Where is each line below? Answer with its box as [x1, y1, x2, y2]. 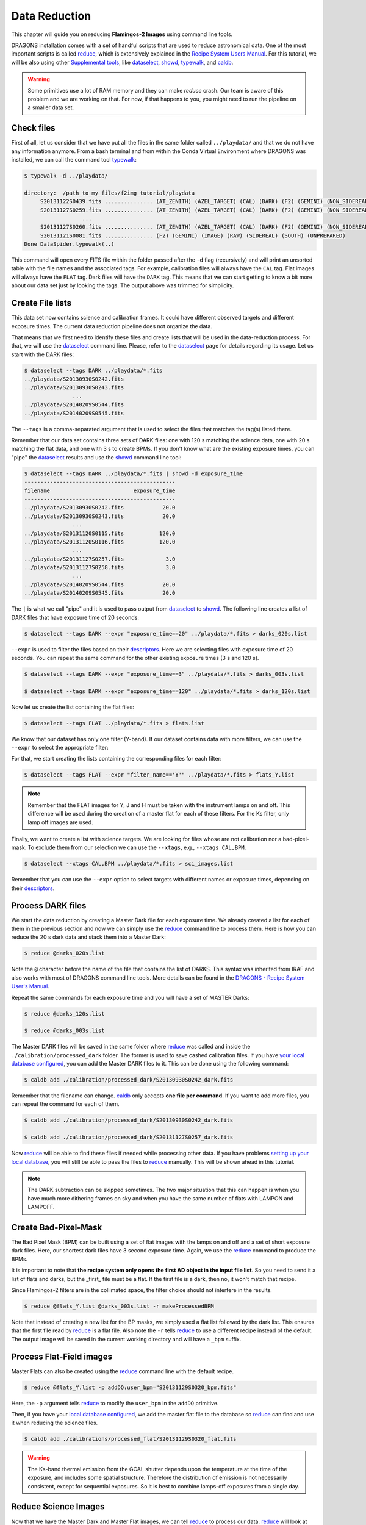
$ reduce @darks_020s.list [24, 950, 105, 957]
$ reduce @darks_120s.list [24, 1010, 105, 1017]
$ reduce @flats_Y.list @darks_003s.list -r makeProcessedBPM [24, 1303, 214, 1310]
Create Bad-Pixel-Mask [11, 1222, 102, 1232]
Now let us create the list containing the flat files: [11, 703, 134, 711]
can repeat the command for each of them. [11, 1100, 120, 1108]
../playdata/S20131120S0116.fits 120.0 [24, 538, 176, 545]
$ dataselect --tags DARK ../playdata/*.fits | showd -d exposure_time [24, 470, 243, 477]
